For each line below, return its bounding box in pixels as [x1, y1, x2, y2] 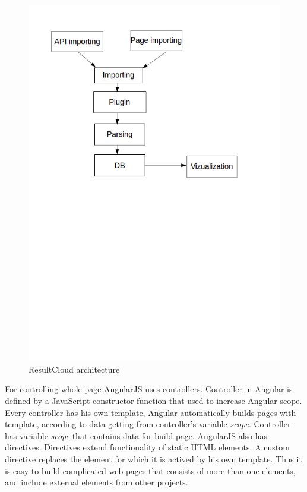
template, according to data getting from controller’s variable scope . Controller [5, 418, 291, 430]
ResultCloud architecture [29, 362, 120, 375]
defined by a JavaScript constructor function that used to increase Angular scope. [5, 395, 302, 407]
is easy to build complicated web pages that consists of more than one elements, [5, 464, 296, 477]
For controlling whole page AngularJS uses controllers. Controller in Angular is [5, 383, 293, 395]
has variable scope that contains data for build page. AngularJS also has [5, 429, 268, 441]
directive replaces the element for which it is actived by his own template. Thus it [5, 453, 302, 465]
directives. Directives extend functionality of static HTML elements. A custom [5, 441, 290, 453]
